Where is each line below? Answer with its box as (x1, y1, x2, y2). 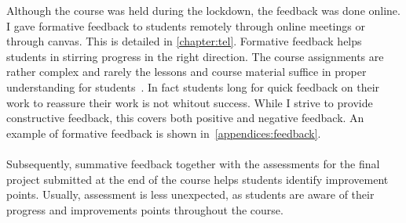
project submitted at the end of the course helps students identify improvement (6, 171, 389, 187)
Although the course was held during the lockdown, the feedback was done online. (6, 2, 401, 18)
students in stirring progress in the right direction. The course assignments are (6, 48, 384, 64)
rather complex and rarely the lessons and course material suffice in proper (6, 63, 367, 80)
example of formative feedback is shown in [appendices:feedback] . (6, 124, 321, 141)
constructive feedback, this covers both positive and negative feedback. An (6, 110, 364, 126)
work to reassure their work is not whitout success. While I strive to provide (6, 94, 373, 110)
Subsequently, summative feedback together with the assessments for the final (6, 155, 380, 171)
